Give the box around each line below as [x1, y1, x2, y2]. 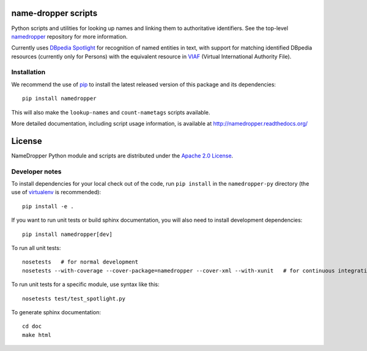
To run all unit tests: [11, 244, 61, 251]
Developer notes [11, 167, 62, 176]
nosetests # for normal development [22, 259, 139, 266]
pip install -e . [22, 203, 74, 209]
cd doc [22, 323, 42, 330]
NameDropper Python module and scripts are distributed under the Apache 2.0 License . [11, 152, 234, 159]
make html [22, 331, 51, 338]
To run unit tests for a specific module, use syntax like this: [11, 281, 160, 288]
